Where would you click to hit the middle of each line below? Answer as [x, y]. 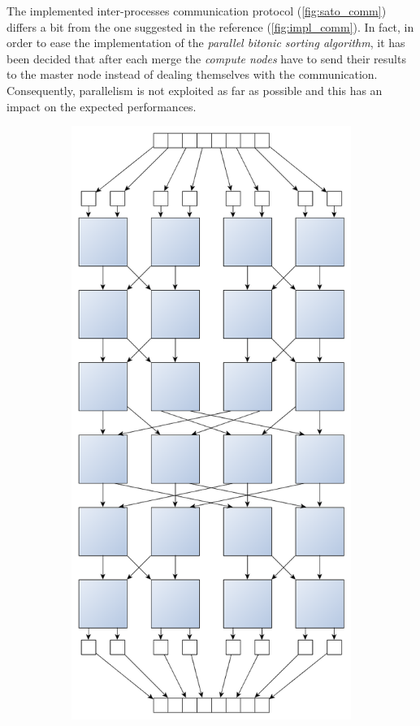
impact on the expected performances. [102, 106]
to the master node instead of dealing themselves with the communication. [192, 74]
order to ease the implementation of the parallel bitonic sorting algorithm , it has [206, 43]
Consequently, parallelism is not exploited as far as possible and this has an [195, 90]
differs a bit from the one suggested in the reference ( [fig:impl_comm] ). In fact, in [210, 26]
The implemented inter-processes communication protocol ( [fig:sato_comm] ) [197, 11]
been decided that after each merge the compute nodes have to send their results [206, 58]
